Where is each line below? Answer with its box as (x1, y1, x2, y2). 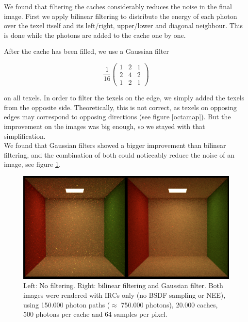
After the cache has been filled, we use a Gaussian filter (4, 46, 169, 56)
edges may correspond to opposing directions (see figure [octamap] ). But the (4, 112, 231, 122)
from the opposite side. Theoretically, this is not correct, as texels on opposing (4, 102, 237, 112)
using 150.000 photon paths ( (23, 299, 110, 309)
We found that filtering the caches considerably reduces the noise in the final (4, 1, 232, 11)
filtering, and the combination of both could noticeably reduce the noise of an (4, 149, 235, 160)
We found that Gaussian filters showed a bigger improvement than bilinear (4, 140, 226, 150)
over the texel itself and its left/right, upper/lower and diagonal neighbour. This (4, 20, 243, 31)
